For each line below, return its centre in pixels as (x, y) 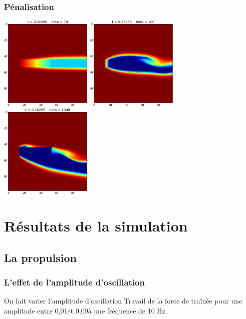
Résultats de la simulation (96, 226)
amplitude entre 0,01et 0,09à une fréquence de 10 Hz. (86, 310)
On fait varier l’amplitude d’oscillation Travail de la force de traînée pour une (123, 301)
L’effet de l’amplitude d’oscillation (74, 282)
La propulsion (41, 257)
